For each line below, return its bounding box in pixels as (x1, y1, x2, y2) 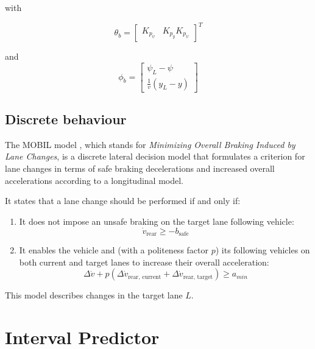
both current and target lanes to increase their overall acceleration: (19, 255, 269, 268)
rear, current (128, 273, 161, 280)
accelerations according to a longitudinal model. (5, 174, 184, 186)
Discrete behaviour (5, 109, 127, 128)
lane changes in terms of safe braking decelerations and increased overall (5, 161, 275, 174)
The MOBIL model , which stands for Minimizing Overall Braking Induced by (5, 138, 296, 150)
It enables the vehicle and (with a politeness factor (19, 244, 208, 256)
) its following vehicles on (215, 244, 310, 256)
